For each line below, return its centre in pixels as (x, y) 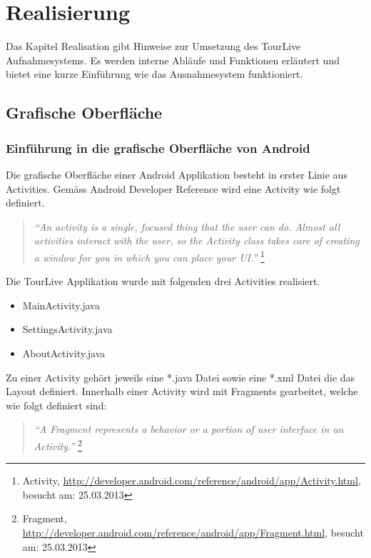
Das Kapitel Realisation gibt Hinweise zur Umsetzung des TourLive (153, 46)
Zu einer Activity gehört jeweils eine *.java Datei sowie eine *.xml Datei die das (181, 377)
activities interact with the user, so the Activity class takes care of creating (197, 240)
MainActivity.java (61, 305)
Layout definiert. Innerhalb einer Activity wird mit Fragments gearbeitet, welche (182, 391)
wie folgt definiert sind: (56, 405)
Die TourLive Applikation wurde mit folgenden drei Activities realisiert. (163, 281)
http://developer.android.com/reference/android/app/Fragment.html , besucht (193, 532)
